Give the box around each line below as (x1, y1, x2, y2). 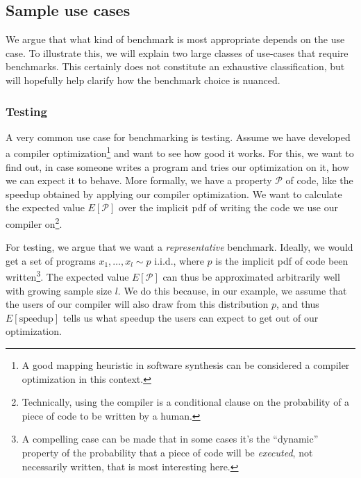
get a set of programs (6, 253, 96, 267)
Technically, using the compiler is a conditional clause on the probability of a (22, 395, 350, 409)
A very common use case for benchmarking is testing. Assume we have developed (6, 129, 351, 144)
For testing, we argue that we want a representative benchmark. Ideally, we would (6, 240, 353, 254)
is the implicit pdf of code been (215, 253, 349, 267)
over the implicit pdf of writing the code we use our (118, 200, 338, 215)
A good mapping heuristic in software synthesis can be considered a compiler (22, 358, 350, 372)
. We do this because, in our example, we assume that (117, 283, 347, 297)
